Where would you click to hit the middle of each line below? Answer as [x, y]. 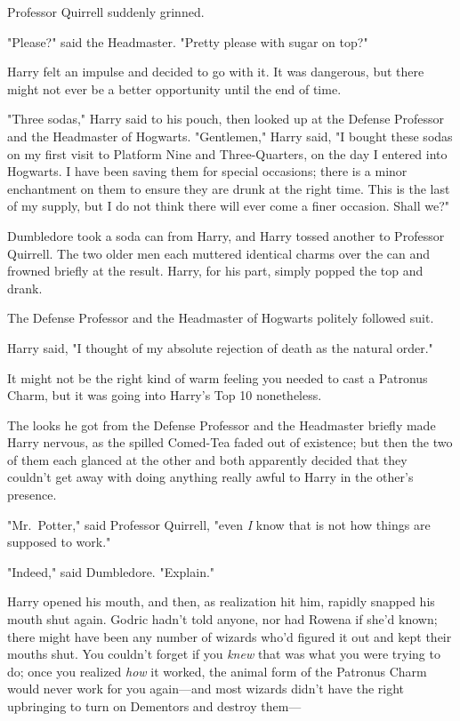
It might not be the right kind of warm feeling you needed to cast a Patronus [218, 377]
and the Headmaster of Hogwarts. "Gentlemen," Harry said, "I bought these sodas [230, 136]
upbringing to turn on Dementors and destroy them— [154, 706]
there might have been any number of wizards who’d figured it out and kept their [230, 636]
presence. [32, 495]
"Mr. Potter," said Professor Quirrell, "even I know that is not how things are [219, 524]
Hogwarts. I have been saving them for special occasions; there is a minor [207, 171]
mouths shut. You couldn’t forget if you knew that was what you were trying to [224, 654]
